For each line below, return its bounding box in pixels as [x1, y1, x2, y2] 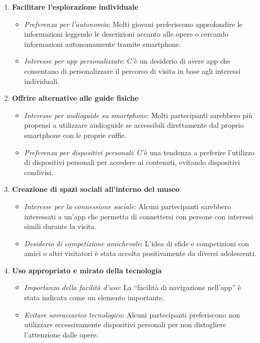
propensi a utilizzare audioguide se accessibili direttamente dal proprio [24, 120, 244, 130]
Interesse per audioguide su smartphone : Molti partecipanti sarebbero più [24, 109, 253, 120]
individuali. [24, 75, 60, 86]
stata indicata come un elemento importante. [24, 292, 164, 303]
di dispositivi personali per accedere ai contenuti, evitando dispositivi [24, 157, 240, 167]
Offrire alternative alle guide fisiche [12, 93, 139, 103]
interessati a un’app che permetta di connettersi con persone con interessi [24, 211, 253, 221]
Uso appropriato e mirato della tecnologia [12, 265, 162, 275]
